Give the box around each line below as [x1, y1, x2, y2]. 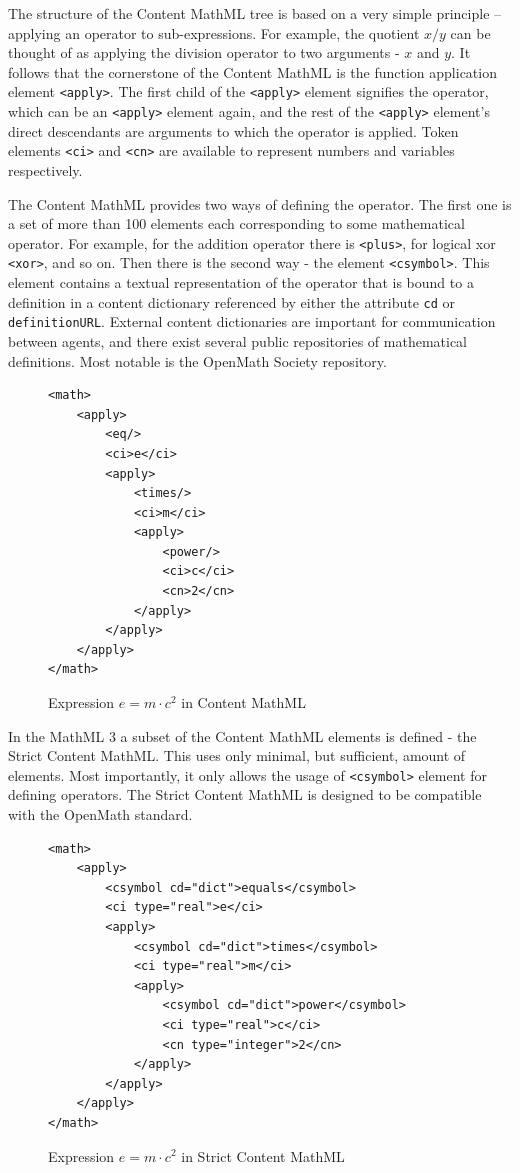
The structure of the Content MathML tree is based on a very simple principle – [8, 3, 502, 23]
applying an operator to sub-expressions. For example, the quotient [8, 22, 420, 43]
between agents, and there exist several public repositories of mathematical [8, 330, 468, 351]
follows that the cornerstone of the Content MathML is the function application [8, 61, 497, 82]
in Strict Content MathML [181, 1145, 345, 1166]
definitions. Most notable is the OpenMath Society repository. [8, 350, 387, 371]
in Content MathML [181, 692, 306, 713]
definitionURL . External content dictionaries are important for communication [8, 311, 496, 332]
